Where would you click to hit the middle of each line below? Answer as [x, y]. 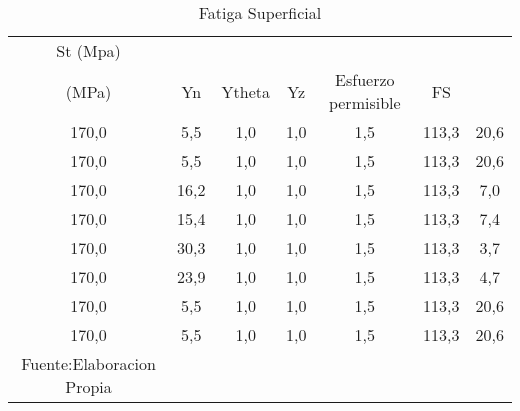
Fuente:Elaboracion [88, 363]
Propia [88, 386]
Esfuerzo [365, 79]
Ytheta [246, 91]
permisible [364, 102]
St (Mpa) [88, 50]
